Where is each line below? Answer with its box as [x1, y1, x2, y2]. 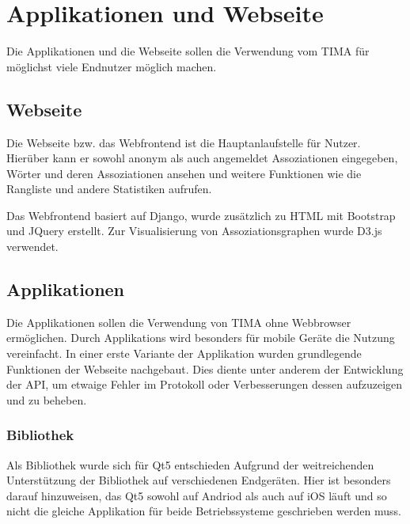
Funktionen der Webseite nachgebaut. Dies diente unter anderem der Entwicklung [6, 360, 404, 377]
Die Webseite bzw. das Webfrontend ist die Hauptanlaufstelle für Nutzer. [6, 134, 361, 150]
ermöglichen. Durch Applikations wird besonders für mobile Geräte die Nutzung [6, 329, 395, 346]
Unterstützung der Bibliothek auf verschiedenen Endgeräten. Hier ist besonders [6, 472, 391, 488]
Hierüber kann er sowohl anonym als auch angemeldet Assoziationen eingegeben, [6, 150, 398, 166]
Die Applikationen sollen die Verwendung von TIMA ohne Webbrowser [6, 313, 351, 330]
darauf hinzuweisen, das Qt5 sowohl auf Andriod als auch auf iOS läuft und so [6, 487, 387, 503]
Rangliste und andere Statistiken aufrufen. [6, 180, 212, 197]
